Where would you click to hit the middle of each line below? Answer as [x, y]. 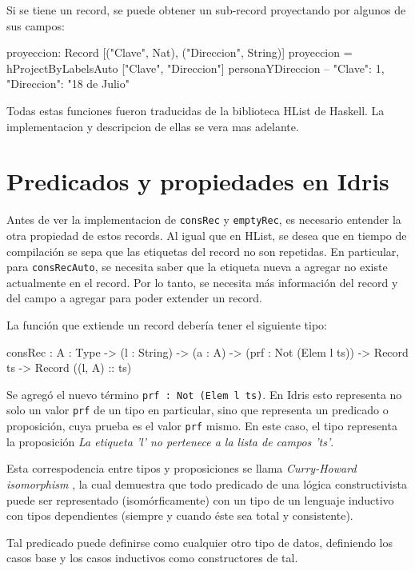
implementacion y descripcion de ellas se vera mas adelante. [153, 126]
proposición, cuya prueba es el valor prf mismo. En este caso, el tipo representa [202, 426]
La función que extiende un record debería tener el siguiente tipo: [167, 324]
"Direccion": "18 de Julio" [68, 84]
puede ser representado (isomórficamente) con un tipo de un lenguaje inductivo [200, 499]
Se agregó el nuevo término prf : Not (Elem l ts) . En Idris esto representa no [204, 394]
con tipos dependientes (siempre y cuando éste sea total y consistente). [180, 515]
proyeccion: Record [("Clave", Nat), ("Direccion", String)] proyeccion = [180, 52]
